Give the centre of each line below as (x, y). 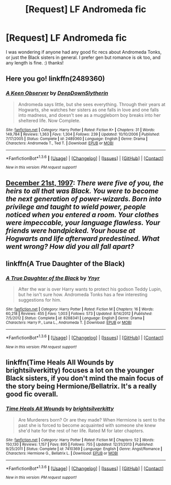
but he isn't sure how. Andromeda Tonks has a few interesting (83, 295)
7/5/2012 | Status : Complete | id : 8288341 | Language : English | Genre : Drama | (75, 318)
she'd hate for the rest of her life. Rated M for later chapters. (81, 431)
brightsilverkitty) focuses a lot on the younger (80, 370)
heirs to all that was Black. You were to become (82, 191)
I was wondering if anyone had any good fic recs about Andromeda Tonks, (84, 52)
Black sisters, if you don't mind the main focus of (85, 379)
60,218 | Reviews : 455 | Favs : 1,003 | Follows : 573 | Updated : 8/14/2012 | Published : (79, 314)
